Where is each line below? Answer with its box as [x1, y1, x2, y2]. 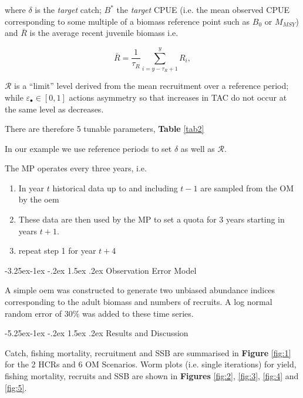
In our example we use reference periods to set [5, 142, 172, 154]
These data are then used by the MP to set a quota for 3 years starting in [18, 213, 285, 225]
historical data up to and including [52, 181, 178, 194]
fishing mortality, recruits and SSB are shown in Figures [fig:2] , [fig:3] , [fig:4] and [5, 370, 299, 382]
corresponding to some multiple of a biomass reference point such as [5, 15, 250, 27]
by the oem [18, 193, 59, 205]
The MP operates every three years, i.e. [5, 162, 147, 174]
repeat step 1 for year [18, 244, 96, 257]
